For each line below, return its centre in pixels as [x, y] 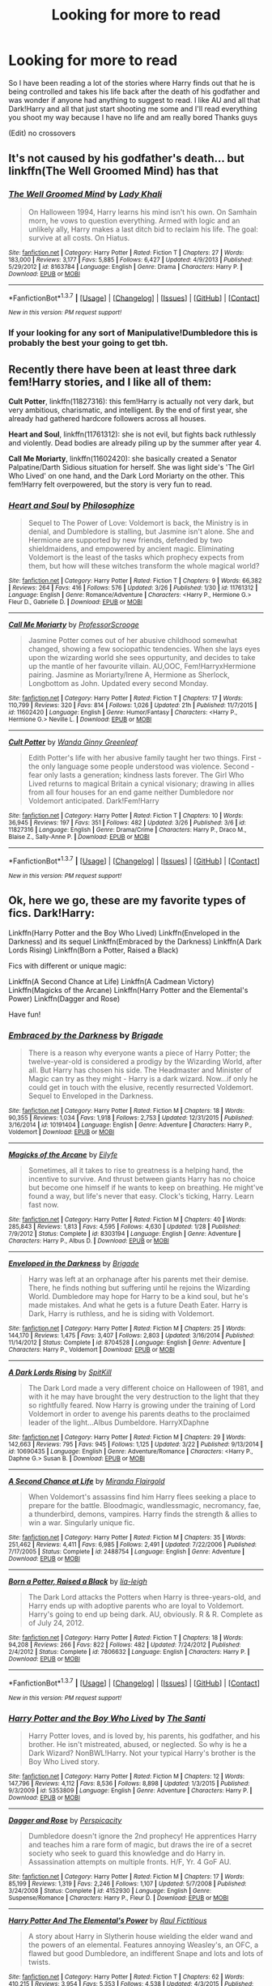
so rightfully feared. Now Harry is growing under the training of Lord [142, 1405]
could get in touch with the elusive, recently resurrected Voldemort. [140, 1088]
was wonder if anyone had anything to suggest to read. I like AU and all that [134, 100]
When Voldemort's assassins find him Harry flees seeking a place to [142, 1497]
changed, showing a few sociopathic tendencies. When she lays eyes [144, 649]
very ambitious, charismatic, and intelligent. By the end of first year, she [128, 410]
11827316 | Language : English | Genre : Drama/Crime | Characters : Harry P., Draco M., [127, 830]
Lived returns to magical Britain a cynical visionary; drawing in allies [141, 784]
